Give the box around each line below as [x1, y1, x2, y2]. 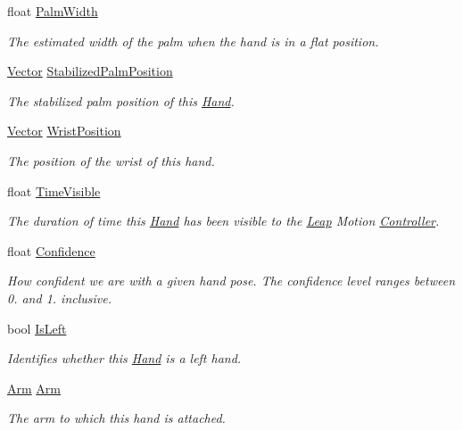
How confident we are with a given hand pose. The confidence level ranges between [7, 271, 455, 290]
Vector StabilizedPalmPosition [7, 62, 173, 80]
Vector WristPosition [7, 121, 121, 140]
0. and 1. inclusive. [7, 288, 112, 307]
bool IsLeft [7, 318, 67, 337]
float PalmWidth [7, 2, 98, 20]
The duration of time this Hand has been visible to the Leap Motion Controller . [7, 211, 440, 230]
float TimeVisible [7, 181, 101, 200]
